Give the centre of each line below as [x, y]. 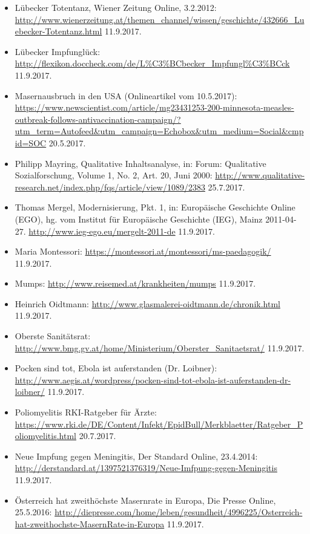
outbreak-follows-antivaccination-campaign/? [98, 119]
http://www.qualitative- [260, 175]
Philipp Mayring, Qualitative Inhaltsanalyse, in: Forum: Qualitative [140, 163]
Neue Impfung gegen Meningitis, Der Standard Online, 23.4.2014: [136, 456]
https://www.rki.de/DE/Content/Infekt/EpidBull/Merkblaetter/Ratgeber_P [159, 424]
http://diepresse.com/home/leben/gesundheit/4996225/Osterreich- [179, 512]
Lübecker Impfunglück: [58, 51]
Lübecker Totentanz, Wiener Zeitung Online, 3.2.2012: [116, 7]
